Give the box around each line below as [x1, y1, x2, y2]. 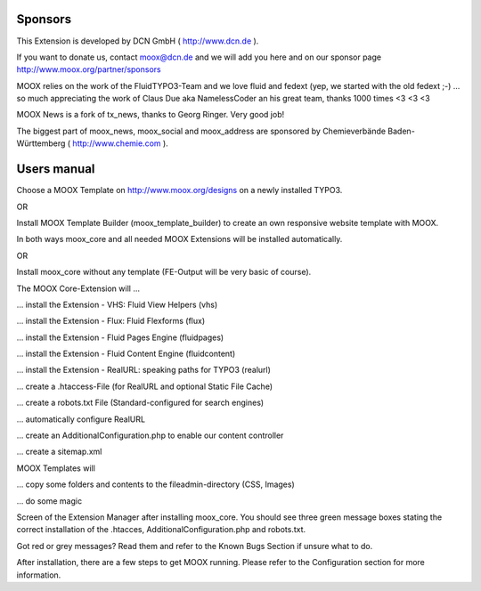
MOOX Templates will [16, 463, 95, 474]
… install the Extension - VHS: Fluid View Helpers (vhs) [16, 299, 218, 310]
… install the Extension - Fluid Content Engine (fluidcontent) [16, 348, 236, 360]
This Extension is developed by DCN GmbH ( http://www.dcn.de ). [16, 36, 259, 46]
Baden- [387, 125, 416, 136]
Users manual [16, 161, 95, 177]
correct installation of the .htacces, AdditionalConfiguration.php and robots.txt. [16, 524, 306, 535]
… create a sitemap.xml [16, 446, 102, 457]
